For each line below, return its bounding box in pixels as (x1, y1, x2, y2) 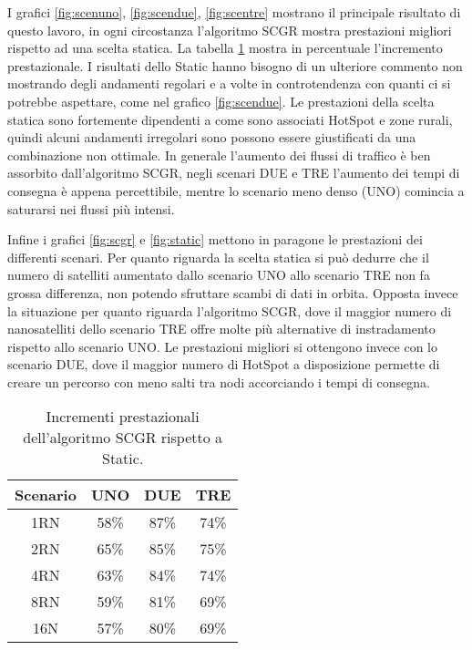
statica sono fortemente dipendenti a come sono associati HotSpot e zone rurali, (7, 109, 453, 129)
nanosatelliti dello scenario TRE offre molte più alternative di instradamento (7, 319, 436, 338)
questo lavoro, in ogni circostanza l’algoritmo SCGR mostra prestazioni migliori (7, 20, 452, 39)
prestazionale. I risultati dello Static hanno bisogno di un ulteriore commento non (7, 56, 463, 75)
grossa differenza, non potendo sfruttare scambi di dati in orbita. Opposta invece (7, 283, 458, 302)
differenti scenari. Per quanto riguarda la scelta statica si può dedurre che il (7, 247, 429, 266)
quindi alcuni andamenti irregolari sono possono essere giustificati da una (7, 128, 416, 147)
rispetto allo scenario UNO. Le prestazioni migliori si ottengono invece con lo (7, 336, 437, 356)
